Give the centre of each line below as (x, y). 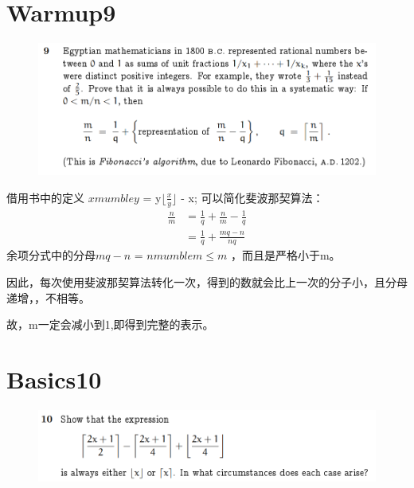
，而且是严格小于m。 (285, 255)
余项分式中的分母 (51, 255)
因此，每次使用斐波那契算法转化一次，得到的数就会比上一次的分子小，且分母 (207, 282)
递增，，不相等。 (48, 297)
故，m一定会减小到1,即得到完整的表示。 (110, 324)
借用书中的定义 (45, 197)
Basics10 (54, 379)
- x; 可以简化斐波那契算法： (252, 197)
